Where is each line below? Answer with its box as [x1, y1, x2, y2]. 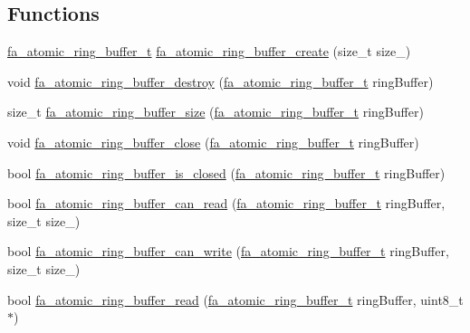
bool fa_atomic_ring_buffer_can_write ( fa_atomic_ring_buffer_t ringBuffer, [7, 242, 449, 261]
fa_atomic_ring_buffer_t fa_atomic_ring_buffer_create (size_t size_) [7, 42, 411, 61]
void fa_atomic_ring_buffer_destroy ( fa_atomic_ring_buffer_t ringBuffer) [7, 71, 434, 90]
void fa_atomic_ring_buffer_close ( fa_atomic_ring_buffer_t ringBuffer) [7, 132, 419, 151]
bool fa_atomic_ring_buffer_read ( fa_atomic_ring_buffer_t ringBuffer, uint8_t [7, 290, 464, 309]
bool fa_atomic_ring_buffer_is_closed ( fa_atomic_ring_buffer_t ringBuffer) [7, 163, 446, 182]
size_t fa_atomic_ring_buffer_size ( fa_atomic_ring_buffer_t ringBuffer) [7, 102, 424, 121]
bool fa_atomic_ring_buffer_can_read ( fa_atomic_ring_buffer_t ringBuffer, [7, 194, 446, 213]
